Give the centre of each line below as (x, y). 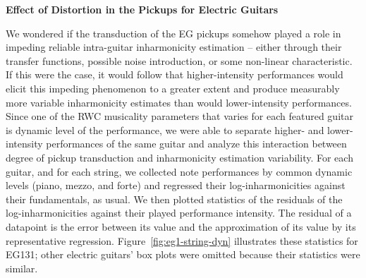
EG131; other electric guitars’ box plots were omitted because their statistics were (183, 254)
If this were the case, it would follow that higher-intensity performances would (175, 74)
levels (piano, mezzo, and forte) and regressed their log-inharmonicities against (176, 185)
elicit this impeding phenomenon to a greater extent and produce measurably (173, 88)
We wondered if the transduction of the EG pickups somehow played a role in (173, 33)
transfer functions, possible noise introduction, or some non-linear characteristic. (179, 60)
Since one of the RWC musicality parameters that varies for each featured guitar (179, 116)
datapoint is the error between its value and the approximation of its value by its (181, 226)
